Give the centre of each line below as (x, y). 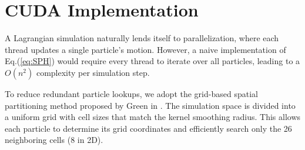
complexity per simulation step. (93, 72)
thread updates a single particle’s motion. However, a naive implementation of (145, 49)
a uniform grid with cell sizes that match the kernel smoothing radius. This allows (153, 117)
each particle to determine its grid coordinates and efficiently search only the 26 (148, 128)
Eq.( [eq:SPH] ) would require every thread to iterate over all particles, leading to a (152, 61)
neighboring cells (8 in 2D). (54, 140)
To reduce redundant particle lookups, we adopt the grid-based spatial (131, 93)
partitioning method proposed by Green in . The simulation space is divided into (150, 105)
